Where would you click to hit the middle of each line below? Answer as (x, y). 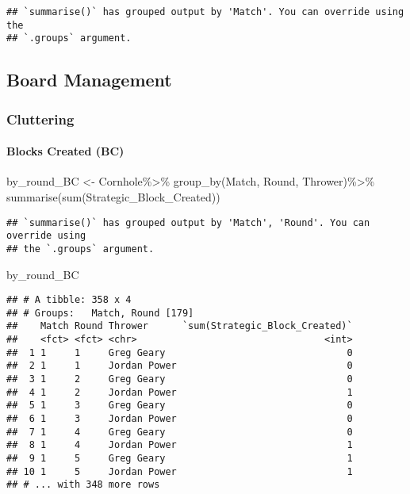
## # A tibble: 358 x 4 (69, 300)
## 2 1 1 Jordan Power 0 (180, 366)
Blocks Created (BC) (65, 151)
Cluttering (40, 119)
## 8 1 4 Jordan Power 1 (180, 445)
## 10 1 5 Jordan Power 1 (180, 471)
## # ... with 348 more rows (83, 485)
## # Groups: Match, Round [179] (100, 313)
